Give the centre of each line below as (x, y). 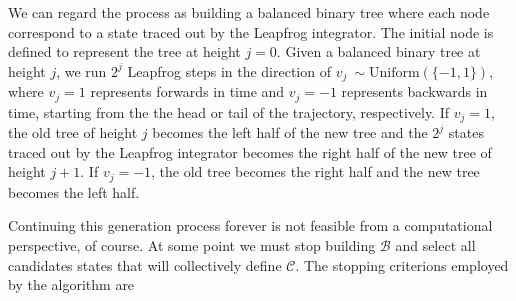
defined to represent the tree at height (124, 51)
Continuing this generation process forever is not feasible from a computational (250, 225)
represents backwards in (414, 91)
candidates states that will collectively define (145, 264)
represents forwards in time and (187, 91)
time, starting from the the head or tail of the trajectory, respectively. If (229, 111)
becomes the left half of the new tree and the (290, 132)
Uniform (394, 72)
